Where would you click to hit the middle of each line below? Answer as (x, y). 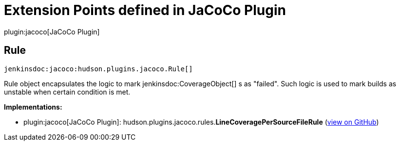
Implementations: (33, 107)
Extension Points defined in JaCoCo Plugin (145, 10)
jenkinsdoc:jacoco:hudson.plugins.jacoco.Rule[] (98, 69)
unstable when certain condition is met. (67, 92)
